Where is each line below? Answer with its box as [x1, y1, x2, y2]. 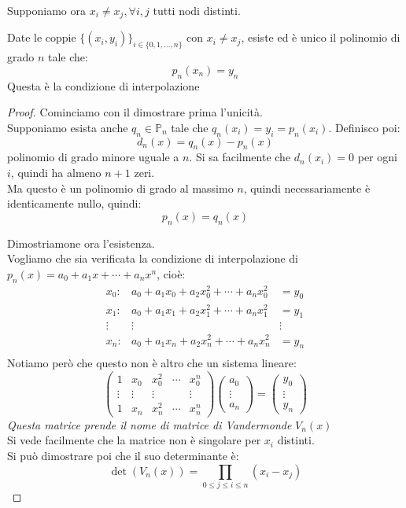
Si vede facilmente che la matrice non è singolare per [7, 432, 261, 448]
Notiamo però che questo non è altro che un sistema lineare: [7, 355, 297, 371]
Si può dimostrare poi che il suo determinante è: [7, 447, 239, 464]
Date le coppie [7, 29, 76, 46]
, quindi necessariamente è [243, 179, 371, 196]
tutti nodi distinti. [153, 2, 241, 18]
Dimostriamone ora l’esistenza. [7, 234, 155, 251]
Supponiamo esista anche [7, 119, 128, 135]
